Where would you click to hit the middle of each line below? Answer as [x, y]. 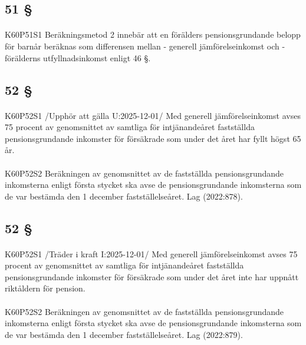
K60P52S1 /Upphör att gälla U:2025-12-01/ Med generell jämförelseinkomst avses [153, 115]
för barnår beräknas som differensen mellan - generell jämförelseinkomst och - [145, 46]
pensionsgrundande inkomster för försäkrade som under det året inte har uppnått [152, 276]
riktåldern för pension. [45, 288]
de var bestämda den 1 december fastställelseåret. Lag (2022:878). [124, 196]
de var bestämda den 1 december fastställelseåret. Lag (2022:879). [124, 334]
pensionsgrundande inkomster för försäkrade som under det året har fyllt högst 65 [153, 138]
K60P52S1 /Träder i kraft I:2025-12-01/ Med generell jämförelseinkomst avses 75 [151, 253]
